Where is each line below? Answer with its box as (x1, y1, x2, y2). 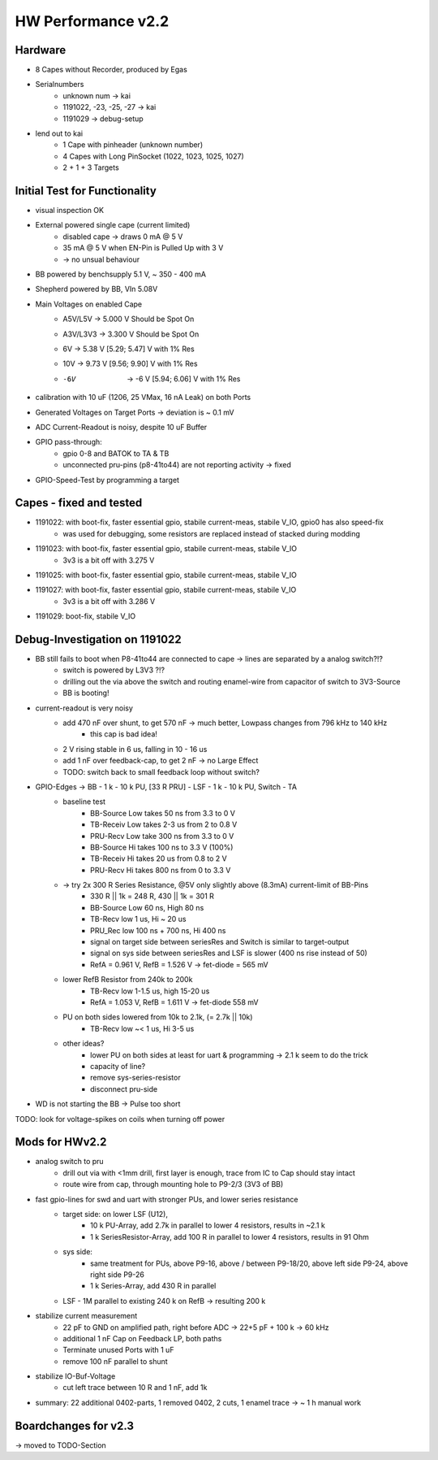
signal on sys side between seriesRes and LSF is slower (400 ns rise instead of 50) (90, 948, 368, 958)
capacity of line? (90, 1061, 146, 1071)
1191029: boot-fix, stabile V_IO (35, 611, 136, 621)
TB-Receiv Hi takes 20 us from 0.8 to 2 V (90, 854, 227, 863)
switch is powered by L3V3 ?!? (62, 665, 165, 675)
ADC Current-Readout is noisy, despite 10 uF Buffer (35, 422, 208, 432)
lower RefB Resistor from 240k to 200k (62, 975, 193, 984)
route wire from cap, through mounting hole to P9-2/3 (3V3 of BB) (62, 1180, 284, 1189)
